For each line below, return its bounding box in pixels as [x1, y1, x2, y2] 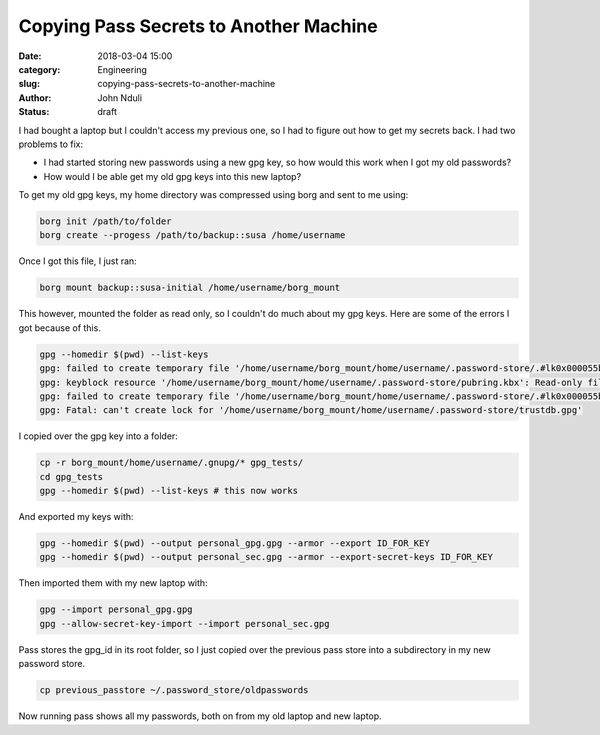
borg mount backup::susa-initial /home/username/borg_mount [39, 282, 341, 294]
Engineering [97, 63, 147, 75]
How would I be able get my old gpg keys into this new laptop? [43, 170, 302, 182]
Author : [18, 91, 52, 104]
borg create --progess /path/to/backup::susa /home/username [39, 230, 346, 241]
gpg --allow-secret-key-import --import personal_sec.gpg [39, 618, 330, 629]
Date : [18, 50, 42, 62]
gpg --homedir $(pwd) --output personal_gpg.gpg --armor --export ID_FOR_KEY [39, 538, 430, 549]
